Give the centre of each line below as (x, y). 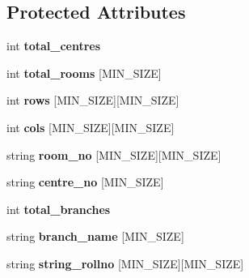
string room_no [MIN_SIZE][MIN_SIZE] (114, 154)
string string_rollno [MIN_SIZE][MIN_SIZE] (125, 263)
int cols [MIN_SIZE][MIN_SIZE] (91, 127)
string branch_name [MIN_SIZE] (95, 236)
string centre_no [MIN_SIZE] (85, 182)
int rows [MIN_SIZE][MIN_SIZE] (93, 100)
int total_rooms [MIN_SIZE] (84, 73)
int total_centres (54, 46)
